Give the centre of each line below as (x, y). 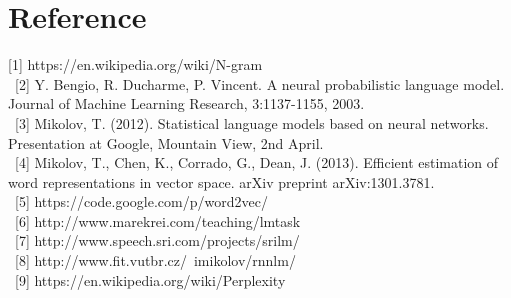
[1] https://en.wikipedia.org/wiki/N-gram (135, 64)
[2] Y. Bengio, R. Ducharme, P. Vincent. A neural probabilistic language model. (259, 83)
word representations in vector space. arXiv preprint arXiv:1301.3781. (221, 181)
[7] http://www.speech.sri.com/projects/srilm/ (157, 240)
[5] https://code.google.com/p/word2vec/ (141, 201)
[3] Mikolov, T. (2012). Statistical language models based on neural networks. (251, 122)
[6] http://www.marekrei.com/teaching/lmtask (157, 220)
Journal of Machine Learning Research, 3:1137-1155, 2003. (186, 103)
